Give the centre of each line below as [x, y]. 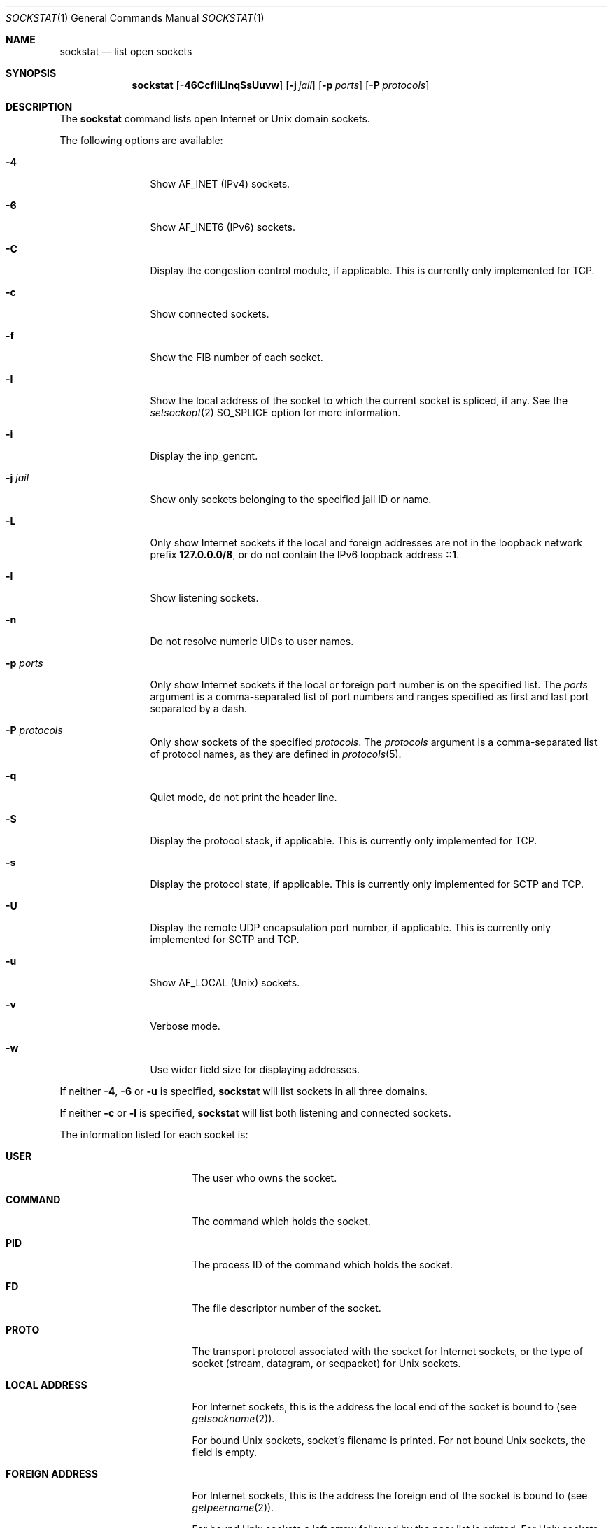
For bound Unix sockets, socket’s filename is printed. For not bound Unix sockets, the [389, 1440]
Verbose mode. [185, 1026]
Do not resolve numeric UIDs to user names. [252, 641]
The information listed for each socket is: [154, 1134]
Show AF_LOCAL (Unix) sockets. [225, 983]
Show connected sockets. [210, 314]
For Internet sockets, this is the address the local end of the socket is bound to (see [384, 1407]
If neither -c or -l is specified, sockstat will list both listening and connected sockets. [255, 1113]
